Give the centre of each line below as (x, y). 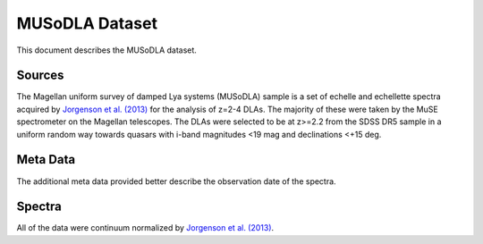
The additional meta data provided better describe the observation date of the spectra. (176, 181)
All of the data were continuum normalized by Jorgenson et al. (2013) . (145, 228)
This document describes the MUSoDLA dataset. (106, 50)
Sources (40, 76)
